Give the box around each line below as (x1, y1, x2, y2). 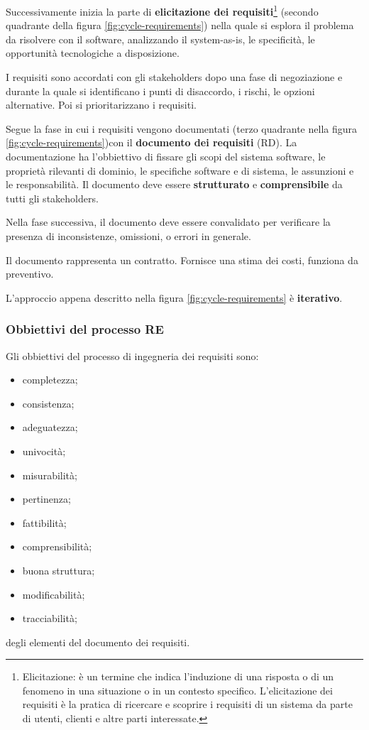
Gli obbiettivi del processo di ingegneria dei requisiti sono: (6, 348, 259, 363)
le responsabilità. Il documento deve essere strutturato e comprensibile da (6, 177, 343, 192)
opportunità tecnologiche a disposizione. (6, 45, 180, 60)
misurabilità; (22, 467, 77, 482)
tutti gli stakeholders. (6, 190, 99, 205)
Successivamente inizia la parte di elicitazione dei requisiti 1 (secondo (6, 2, 319, 18)
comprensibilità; (22, 539, 92, 554)
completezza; (22, 372, 78, 387)
